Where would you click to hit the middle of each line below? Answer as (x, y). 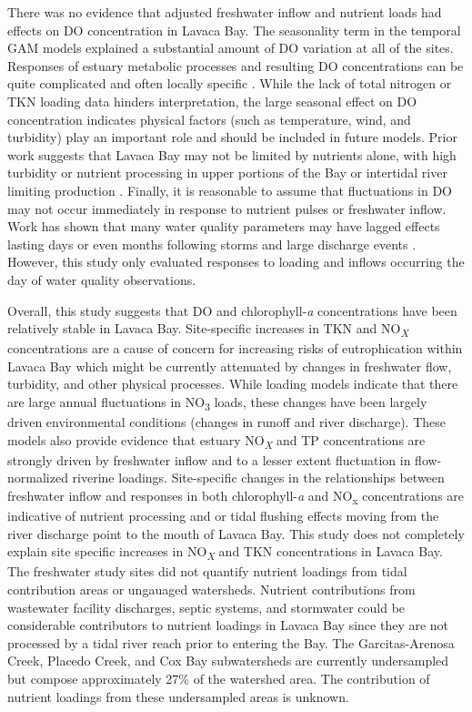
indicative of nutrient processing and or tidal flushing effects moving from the (223, 516)
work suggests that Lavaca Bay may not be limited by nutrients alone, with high (232, 154)
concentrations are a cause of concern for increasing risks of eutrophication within (235, 348)
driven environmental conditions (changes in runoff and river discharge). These (227, 422)
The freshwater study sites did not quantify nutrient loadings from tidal (207, 571)
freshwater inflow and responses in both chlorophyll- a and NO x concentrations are (236, 497)
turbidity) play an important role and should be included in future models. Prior (232, 137)
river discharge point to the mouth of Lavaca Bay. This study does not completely (236, 533)
